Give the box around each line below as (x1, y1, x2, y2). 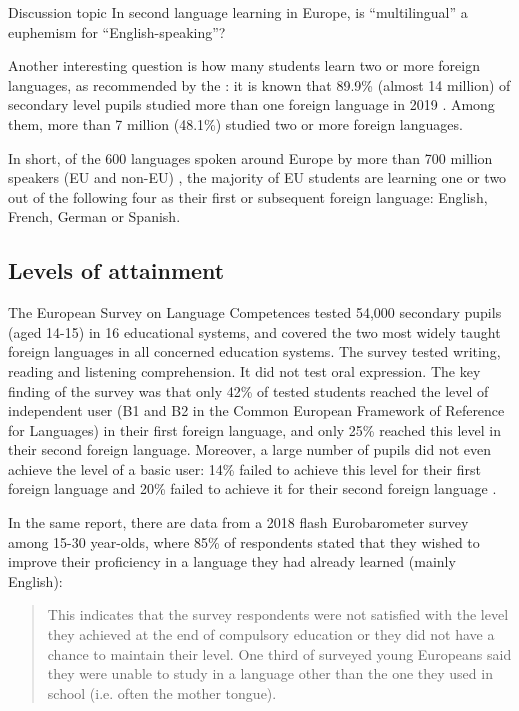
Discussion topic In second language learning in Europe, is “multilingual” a (8, 2, 468, 22)
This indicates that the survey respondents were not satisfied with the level (47, 604, 509, 625)
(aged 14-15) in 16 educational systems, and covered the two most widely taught (8, 321, 501, 342)
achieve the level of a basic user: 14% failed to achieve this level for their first (8, 458, 481, 479)
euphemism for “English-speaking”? (8, 21, 226, 42)
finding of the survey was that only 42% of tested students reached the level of (8, 380, 489, 401)
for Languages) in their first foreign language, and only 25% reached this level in (8, 419, 501, 440)
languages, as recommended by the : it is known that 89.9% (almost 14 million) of (8, 74, 511, 95)
